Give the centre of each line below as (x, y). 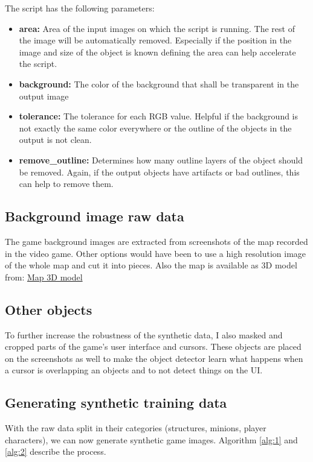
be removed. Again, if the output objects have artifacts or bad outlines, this (159, 172)
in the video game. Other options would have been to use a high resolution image (156, 253)
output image (44, 96)
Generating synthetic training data (116, 403)
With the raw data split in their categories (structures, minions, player (136, 428)
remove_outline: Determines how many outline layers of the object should (161, 160)
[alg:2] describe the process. (56, 451)
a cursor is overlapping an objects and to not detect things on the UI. (134, 370)
